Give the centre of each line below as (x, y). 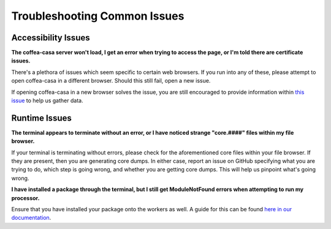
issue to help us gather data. (47, 100)
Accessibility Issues (51, 38)
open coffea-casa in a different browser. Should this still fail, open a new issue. (111, 81)
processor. (25, 198)
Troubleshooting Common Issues (98, 16)
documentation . (31, 218)
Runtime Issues (41, 118)
